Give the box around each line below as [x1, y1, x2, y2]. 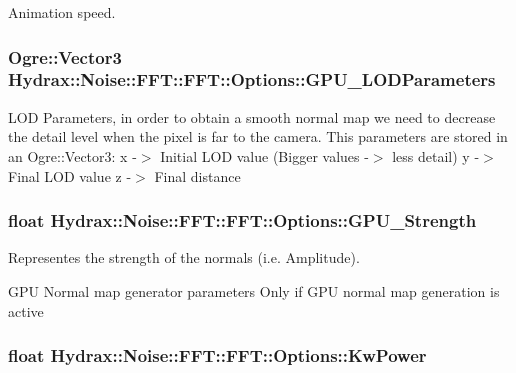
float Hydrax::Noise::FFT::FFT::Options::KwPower [8, 343, 427, 368]
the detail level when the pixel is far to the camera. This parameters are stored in [8, 126, 508, 147]
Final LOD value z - [8, 165, 132, 186]
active [8, 300, 44, 321]
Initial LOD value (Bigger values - [160, 145, 369, 166]
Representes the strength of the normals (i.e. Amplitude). [8, 247, 360, 268]
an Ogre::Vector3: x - [8, 145, 137, 166]
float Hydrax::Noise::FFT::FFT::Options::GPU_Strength [8, 208, 477, 233]
